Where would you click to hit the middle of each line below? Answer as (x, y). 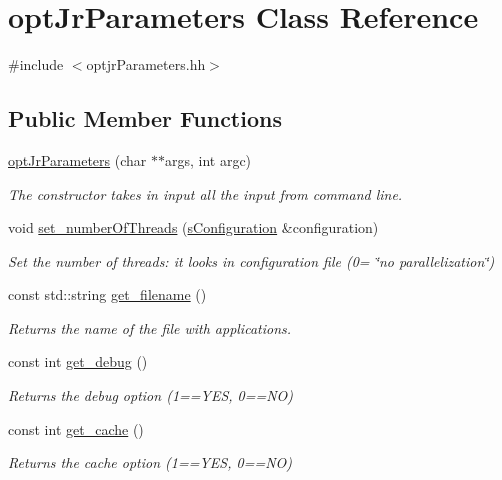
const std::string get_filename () (107, 294)
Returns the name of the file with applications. (150, 327)
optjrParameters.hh (146, 64)
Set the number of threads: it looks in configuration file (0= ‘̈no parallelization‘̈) (251, 260)
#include (36, 64)
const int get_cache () (76, 428)
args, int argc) (208, 159)
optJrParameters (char (77, 159)
